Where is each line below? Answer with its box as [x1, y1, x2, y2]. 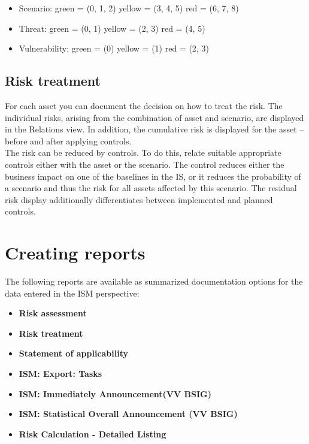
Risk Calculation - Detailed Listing [19, 427, 166, 440]
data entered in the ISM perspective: [5, 286, 140, 299]
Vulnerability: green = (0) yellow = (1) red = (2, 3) [19, 42, 209, 55]
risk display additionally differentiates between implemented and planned [5, 193, 273, 206]
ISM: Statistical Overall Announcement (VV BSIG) [19, 407, 238, 420]
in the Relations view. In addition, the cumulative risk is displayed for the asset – [5, 123, 304, 135]
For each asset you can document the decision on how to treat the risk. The [5, 99, 283, 111]
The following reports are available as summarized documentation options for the [5, 275, 303, 288]
